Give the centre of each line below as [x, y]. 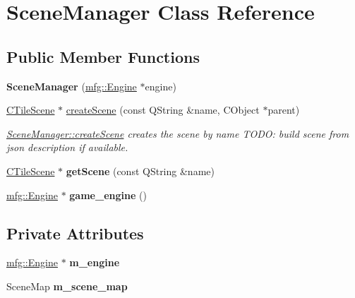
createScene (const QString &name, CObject [163, 110]
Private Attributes [75, 233]
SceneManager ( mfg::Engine [72, 86]
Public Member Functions [103, 56]
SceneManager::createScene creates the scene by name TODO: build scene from [178, 133]
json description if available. [67, 147]
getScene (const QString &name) [140, 171]
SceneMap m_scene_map [67, 286]
